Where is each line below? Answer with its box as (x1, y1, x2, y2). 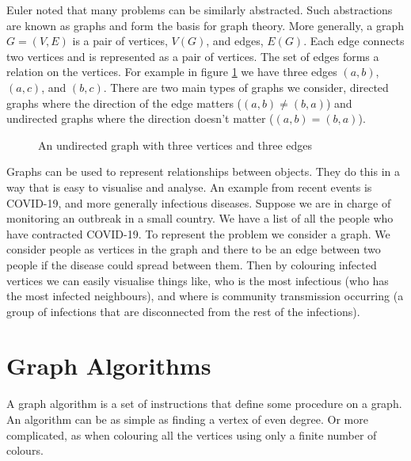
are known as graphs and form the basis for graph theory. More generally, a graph (6, 17, 404, 33)
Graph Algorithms (6, 349, 211, 382)
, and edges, (206, 32, 264, 49)
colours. (6, 442, 44, 459)
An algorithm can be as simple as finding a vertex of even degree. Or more (6, 411, 368, 427)
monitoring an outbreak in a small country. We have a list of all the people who (6, 210, 394, 227)
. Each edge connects (303, 32, 405, 49)
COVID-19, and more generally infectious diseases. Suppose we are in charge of (6, 194, 391, 211)
